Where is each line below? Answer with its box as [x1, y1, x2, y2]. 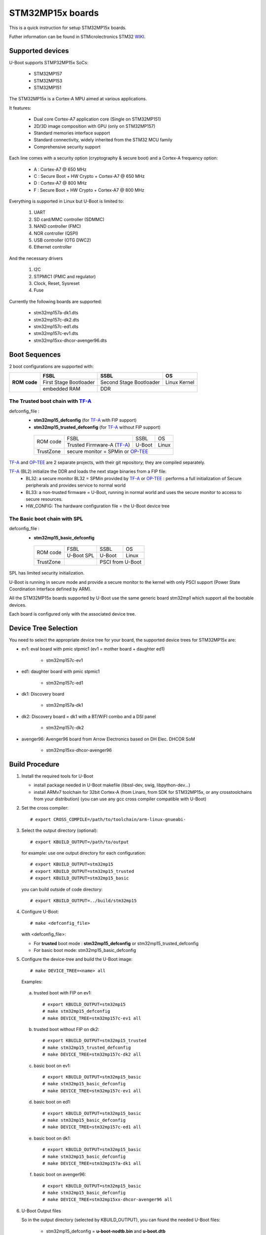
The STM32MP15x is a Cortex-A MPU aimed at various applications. [9, 96, 147, 102]
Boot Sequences [9, 350, 61, 359]
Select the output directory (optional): [21, 827, 98, 833]
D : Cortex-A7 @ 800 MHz [33, 180, 87, 186]
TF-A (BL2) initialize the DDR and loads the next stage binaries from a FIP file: [9, 468, 167, 474]
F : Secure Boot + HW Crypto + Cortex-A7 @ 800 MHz [33, 187, 145, 193]
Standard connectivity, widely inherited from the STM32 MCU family [33, 137, 172, 143]
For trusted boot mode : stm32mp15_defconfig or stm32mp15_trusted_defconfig [33, 940, 199, 946]
